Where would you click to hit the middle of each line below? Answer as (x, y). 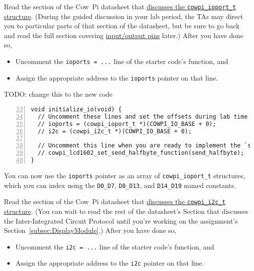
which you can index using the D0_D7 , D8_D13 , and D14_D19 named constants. (120, 185)
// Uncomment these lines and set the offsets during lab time (143, 116)
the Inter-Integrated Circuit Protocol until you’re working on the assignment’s (121, 220)
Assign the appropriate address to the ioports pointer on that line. (117, 77)
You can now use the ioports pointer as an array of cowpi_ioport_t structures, (125, 175)
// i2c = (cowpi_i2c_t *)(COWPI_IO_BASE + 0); (115, 131)
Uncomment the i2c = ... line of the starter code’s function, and (115, 246)
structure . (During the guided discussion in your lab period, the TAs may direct (124, 16)
